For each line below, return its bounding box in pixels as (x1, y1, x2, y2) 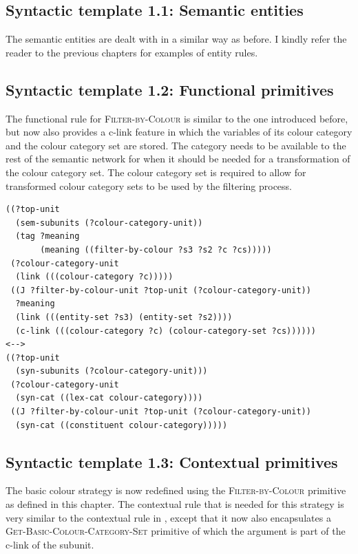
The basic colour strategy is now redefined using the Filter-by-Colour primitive (6, 483, 346, 498)
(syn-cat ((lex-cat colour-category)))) (15, 393, 203, 403)
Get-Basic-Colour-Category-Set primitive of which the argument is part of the (6, 524, 346, 538)
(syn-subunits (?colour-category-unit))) (15, 366, 208, 376)
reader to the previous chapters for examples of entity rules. (6, 45, 258, 59)
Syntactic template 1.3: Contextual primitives (6, 451, 338, 472)
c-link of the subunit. (6, 537, 94, 551)
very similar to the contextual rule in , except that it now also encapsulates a (6, 510, 331, 524)
